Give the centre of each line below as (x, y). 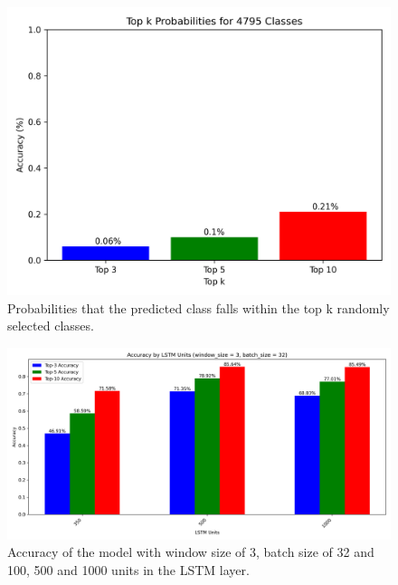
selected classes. (51, 326)
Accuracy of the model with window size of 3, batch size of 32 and (191, 552)
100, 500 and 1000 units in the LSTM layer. (128, 569)
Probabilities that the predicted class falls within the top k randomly (199, 307)
